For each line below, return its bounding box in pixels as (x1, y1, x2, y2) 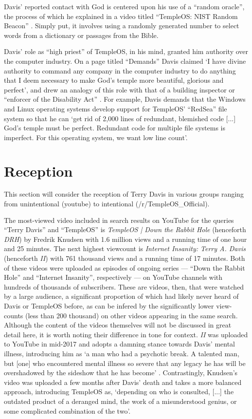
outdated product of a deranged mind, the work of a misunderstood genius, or (4, 396, 237, 406)
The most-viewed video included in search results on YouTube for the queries (4, 215, 234, 225)
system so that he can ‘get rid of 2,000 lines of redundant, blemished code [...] (4, 113, 236, 123)
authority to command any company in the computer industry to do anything (4, 65, 236, 75)
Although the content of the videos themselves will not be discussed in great (4, 320, 232, 330)
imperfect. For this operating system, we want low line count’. (4, 132, 188, 142)
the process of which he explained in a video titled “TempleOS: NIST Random (4, 11, 238, 21)
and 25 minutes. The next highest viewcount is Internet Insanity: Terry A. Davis (4, 243, 246, 254)
